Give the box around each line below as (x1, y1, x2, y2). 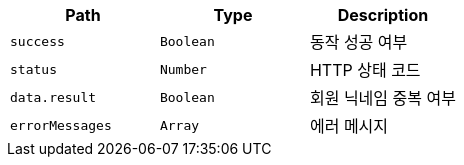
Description (337, 5, 429, 25)
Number (159, 61, 207, 77)
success (10, 33, 65, 49)
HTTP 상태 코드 (309, 60, 421, 80)
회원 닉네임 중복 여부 (309, 88, 456, 108)
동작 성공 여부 (309, 32, 408, 52)
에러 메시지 (309, 116, 389, 136)
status (10, 61, 57, 77)
